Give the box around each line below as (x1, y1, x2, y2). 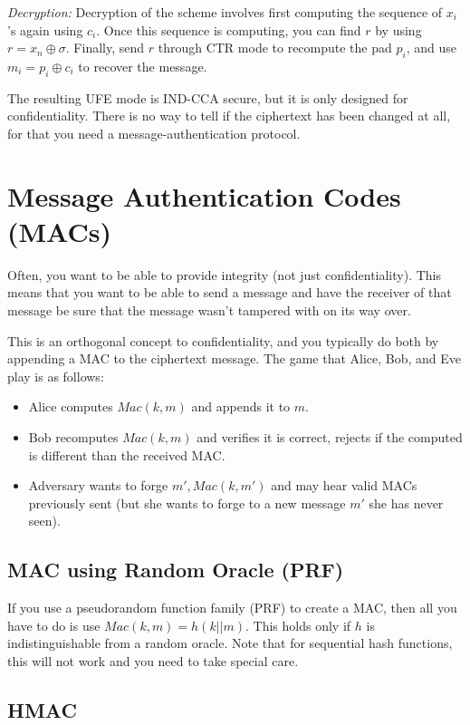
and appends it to (191, 397, 291, 416)
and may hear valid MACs (271, 476, 417, 495)
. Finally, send (65, 38, 145, 57)
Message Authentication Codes (7, 177, 401, 214)
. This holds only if (245, 615, 351, 634)
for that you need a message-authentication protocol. (7, 123, 301, 142)
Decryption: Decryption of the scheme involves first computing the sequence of (7, 3, 443, 21)
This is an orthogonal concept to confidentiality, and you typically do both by (7, 331, 439, 350)
